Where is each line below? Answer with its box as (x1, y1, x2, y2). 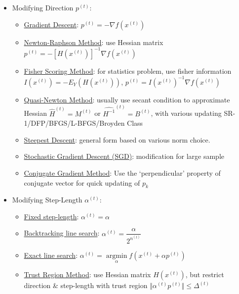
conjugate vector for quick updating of (24, 177, 140, 188)
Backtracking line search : (24, 228, 100, 238)
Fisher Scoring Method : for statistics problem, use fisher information (24, 65, 232, 76)
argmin (106, 252, 127, 259)
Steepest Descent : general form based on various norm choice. (24, 134, 210, 145)
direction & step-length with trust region (24, 280, 148, 291)
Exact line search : (24, 249, 78, 260)
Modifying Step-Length (12, 195, 82, 205)
